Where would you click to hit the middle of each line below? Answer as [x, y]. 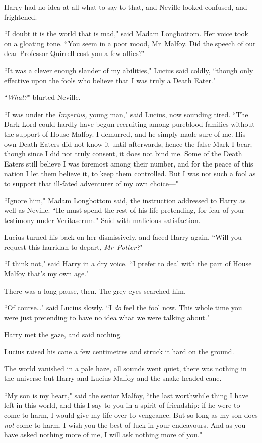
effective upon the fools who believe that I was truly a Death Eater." [110, 80]
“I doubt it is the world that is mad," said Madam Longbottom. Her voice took [126, 34]
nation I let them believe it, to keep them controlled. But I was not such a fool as [130, 173]
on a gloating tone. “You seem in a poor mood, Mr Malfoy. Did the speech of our [130, 43]
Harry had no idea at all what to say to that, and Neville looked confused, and [126, 7]
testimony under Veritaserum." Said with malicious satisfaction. [102, 220]
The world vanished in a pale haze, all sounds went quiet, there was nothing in [125, 368]
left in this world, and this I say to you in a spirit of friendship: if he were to [122, 405]
